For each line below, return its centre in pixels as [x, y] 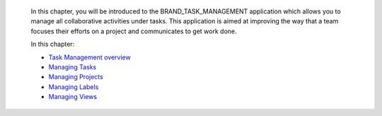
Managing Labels [74, 87]
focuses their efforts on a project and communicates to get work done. [134, 31]
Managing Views [73, 97]
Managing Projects [76, 77]
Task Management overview [89, 57]
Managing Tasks [73, 66]
